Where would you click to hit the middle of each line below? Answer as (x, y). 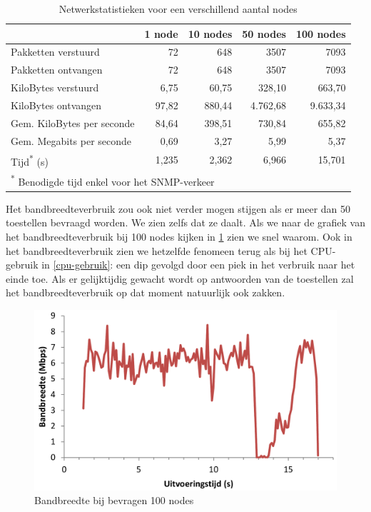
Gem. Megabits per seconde (71, 140)
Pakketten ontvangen (57, 70)
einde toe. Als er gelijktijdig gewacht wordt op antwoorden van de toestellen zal (180, 278)
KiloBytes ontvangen (56, 105)
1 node (161, 33)
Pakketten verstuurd (55, 52)
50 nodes (264, 33)
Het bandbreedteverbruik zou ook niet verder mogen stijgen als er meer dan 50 (178, 208)
